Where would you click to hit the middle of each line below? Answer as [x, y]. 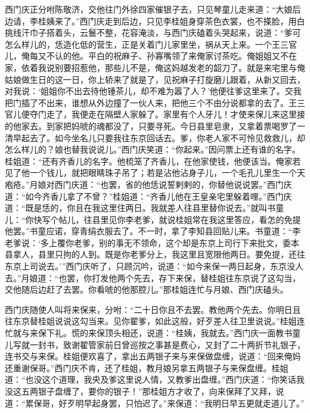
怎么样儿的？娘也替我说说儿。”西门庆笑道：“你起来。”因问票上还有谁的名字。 [153, 149]
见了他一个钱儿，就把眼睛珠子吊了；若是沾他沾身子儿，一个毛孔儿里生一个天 [155, 173]
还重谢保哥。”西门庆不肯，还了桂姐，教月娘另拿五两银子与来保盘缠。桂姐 [147, 367]
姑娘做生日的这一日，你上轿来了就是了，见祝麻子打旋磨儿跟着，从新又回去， [155, 79]
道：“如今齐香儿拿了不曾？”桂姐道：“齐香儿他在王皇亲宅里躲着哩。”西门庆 [148, 196]
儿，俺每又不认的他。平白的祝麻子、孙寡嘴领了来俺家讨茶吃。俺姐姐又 [142, 56]
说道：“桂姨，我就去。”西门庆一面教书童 [224, 333]
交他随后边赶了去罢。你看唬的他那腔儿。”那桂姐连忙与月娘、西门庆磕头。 [147, 289]
